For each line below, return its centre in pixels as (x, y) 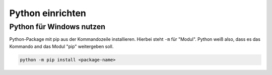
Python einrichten (48, 13)
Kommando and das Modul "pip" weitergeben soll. (61, 46)
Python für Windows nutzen (57, 27)
